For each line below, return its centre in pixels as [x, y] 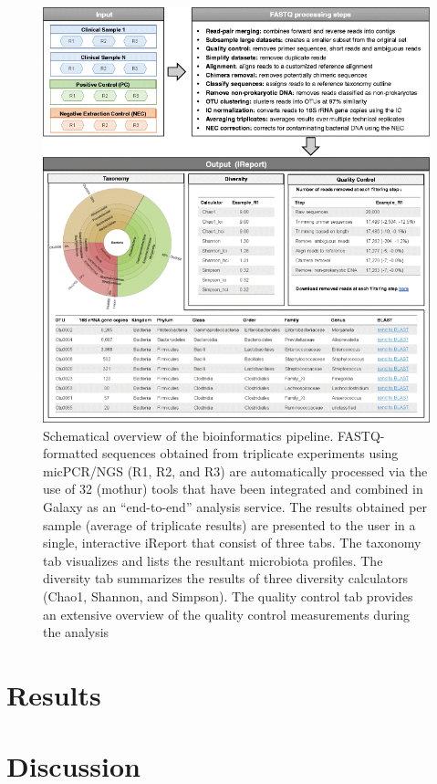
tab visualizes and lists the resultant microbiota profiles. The [213, 560]
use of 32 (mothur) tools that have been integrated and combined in [233, 489]
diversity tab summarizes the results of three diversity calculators [226, 578]
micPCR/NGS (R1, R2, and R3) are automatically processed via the [235, 470]
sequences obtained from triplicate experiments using [250, 453]
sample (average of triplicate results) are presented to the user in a [229, 524]
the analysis [76, 632]
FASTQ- [361, 435]
